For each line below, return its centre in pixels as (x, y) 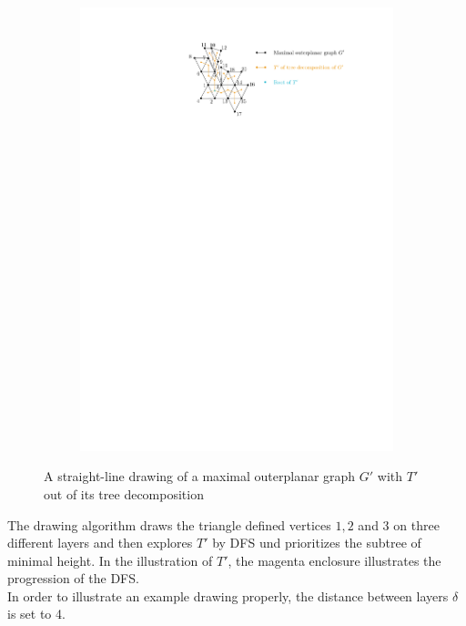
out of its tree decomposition (124, 493)
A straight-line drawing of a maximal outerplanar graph (200, 476)
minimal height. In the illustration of (110, 560)
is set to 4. (36, 614)
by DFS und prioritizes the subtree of (317, 543)
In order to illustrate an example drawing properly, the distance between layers (228, 595)
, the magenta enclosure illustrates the (334, 560)
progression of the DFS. (73, 578)
